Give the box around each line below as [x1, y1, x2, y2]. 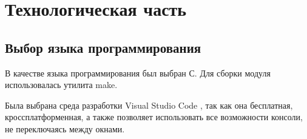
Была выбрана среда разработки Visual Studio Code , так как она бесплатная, [5, 98, 293, 111]
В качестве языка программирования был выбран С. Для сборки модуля [5, 66, 271, 79]
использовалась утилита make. [5, 78, 118, 91]
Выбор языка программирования [5, 38, 201, 56]
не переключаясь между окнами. [5, 122, 125, 135]
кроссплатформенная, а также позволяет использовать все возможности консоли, [5, 110, 303, 123]
